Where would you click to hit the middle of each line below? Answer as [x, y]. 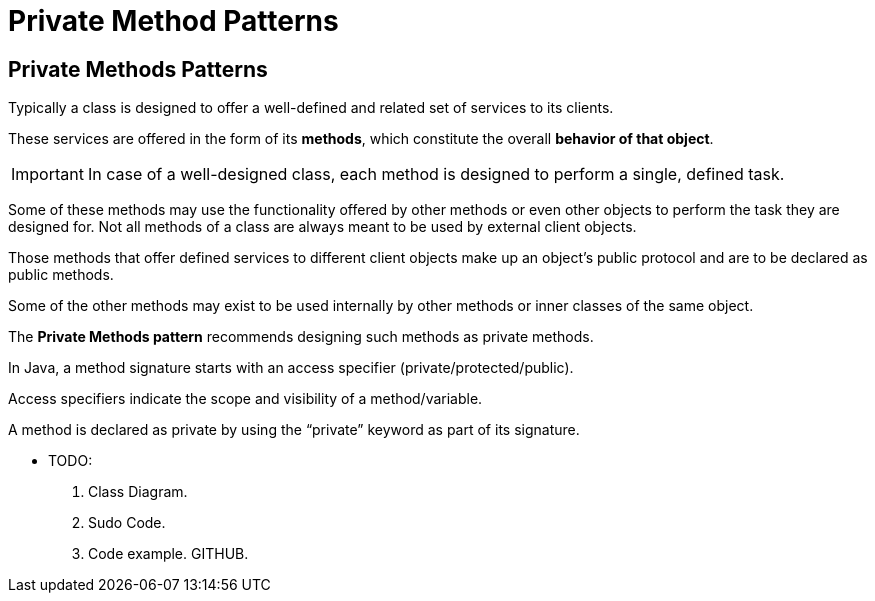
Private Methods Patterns [138, 69]
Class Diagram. [138, 492]
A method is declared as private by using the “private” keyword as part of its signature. [294, 430]
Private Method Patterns [173, 21]
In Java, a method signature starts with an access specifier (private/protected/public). [291, 368]
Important [47, 174]
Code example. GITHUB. [168, 554]
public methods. [61, 275]
